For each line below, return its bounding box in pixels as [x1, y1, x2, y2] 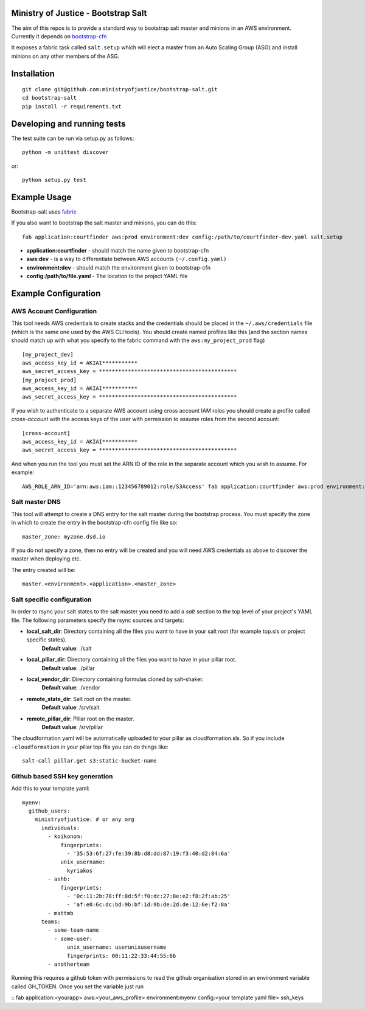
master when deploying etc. [11, 555, 82, 562]
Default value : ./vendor [41, 684, 100, 691]
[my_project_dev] [22, 351, 74, 358]
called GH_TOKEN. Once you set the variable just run [11, 983, 144, 990]
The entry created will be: [11, 566, 76, 573]
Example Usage [11, 192, 72, 202]
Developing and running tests [11, 119, 126, 129]
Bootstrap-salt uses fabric [11, 208, 77, 215]
